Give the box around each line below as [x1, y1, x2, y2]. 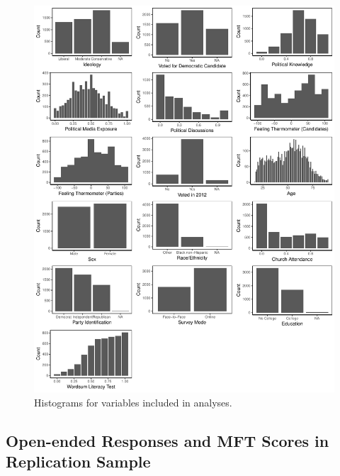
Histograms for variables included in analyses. [34, 395, 232, 410]
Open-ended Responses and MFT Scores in [6, 430, 329, 452]
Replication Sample [6, 450, 151, 472]
